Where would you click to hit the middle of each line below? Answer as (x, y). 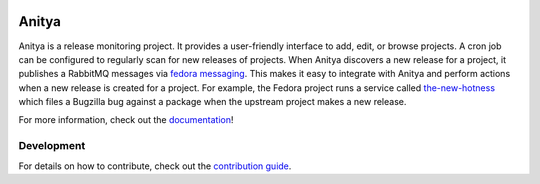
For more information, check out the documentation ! (126, 120)
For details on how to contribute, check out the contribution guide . (155, 166)
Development (52, 146)
